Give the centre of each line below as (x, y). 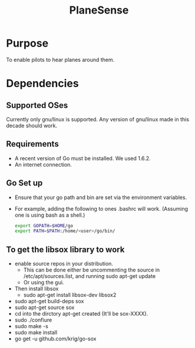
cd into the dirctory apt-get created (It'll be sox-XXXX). (81, 314)
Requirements (32, 144)
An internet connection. (43, 164)
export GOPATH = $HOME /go (44, 226)
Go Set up (24, 183)
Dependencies (42, 84)
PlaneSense (99, 10)
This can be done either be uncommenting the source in (92, 270)
